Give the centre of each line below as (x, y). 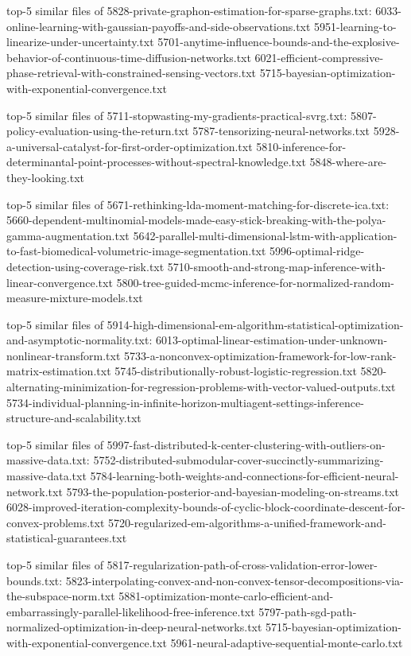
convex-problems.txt (56, 522)
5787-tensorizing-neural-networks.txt (281, 131)
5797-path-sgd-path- (308, 611)
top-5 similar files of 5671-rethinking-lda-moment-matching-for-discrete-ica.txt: (198, 204)
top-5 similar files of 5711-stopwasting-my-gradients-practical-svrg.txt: (177, 115)
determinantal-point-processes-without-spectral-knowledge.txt (156, 162)
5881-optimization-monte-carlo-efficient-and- (226, 596)
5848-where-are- (348, 162)
